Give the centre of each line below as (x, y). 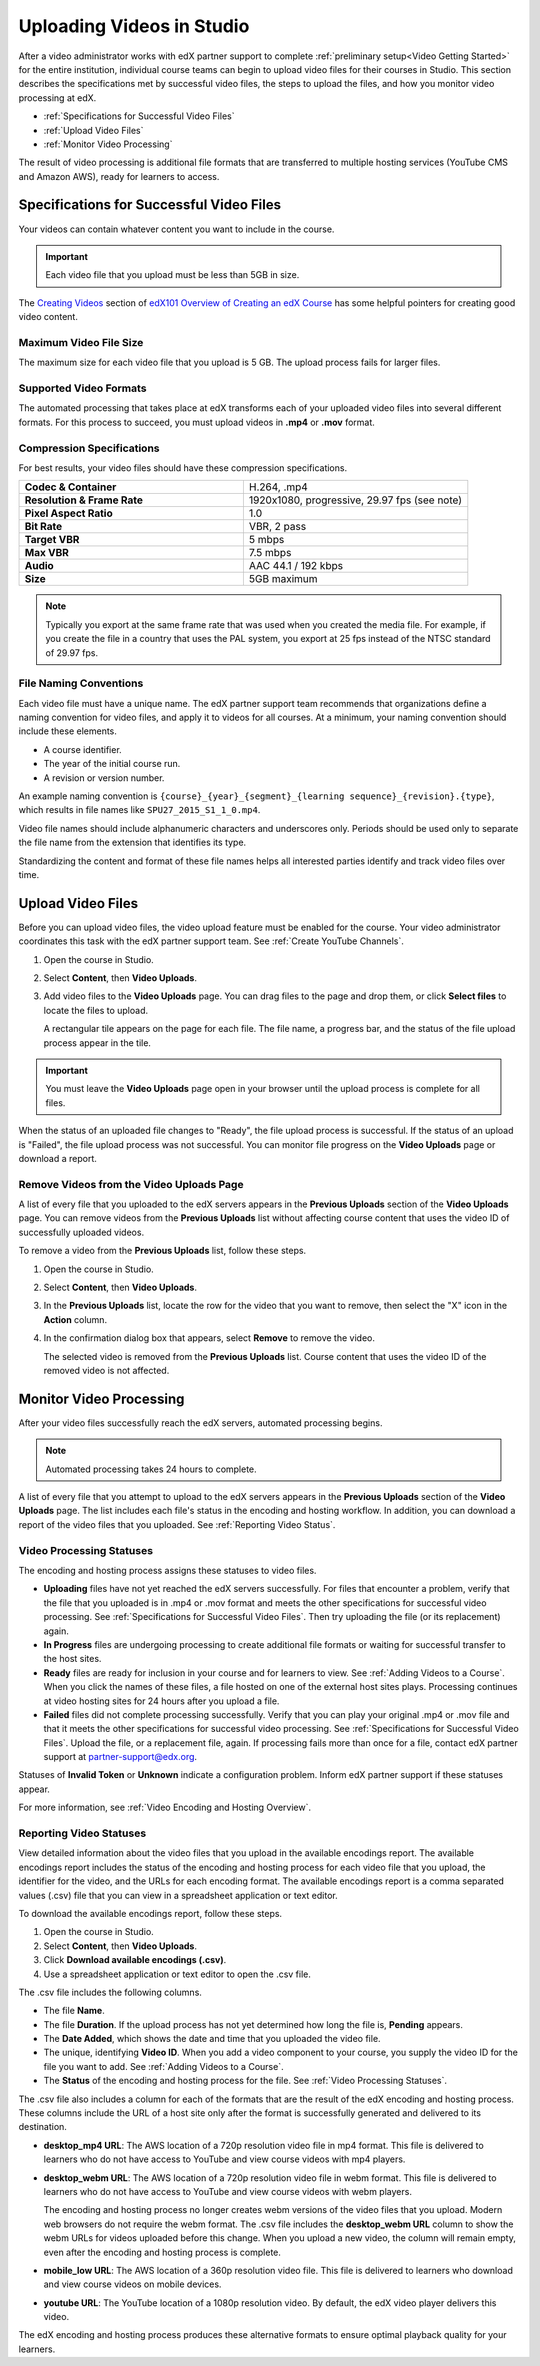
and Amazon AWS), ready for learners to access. (119, 176)
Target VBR (52, 540)
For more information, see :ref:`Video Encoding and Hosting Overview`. (165, 1807)
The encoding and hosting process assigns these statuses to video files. (167, 1570)
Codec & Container (70, 487)
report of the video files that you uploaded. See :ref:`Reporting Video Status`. (177, 1524)
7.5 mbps (270, 553)
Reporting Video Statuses (82, 1833)
